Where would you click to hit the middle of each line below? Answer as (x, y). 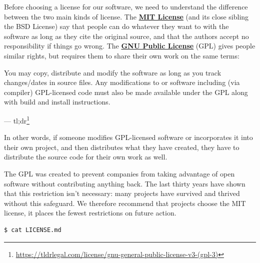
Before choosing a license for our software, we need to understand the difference (126, 6)
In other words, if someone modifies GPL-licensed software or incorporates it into (128, 137)
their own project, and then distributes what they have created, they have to (122, 147)
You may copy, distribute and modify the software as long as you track (113, 72)
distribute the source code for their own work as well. (86, 157)
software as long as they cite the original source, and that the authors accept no (126, 36)
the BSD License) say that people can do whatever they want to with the (116, 26)
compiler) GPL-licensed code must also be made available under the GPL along (126, 92)
